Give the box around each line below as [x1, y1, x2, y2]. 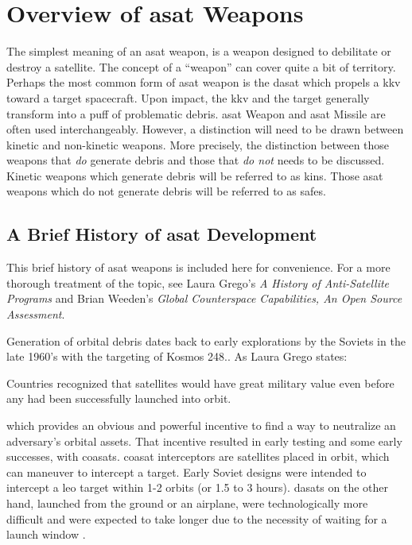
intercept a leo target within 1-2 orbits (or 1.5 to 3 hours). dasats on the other [6, 479, 389, 496]
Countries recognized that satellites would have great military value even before [6, 374, 395, 391]
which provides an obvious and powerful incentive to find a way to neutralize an [6, 417, 396, 434]
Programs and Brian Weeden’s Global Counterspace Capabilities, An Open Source [6, 290, 402, 307]
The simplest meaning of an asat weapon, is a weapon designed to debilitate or [6, 43, 391, 60]
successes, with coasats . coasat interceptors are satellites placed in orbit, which [6, 448, 390, 465]
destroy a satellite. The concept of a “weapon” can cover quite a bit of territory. [6, 58, 396, 75]
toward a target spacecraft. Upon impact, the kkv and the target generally [6, 89, 370, 106]
